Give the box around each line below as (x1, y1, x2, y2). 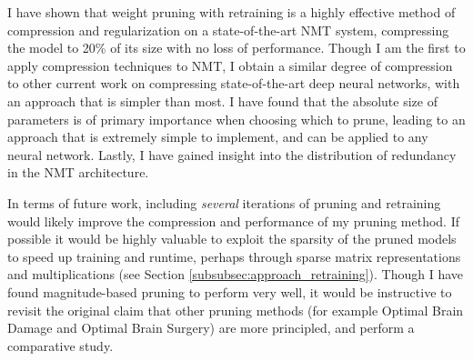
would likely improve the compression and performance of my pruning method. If (7, 211, 459, 230)
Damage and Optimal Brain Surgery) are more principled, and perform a (7, 318, 415, 337)
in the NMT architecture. (7, 163, 149, 182)
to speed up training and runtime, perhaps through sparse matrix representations (7, 246, 461, 266)
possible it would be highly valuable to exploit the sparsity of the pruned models (7, 229, 457, 248)
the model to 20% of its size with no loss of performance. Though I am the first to (7, 38, 466, 57)
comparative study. (7, 336, 114, 355)
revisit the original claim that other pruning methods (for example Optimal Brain (7, 300, 464, 319)
